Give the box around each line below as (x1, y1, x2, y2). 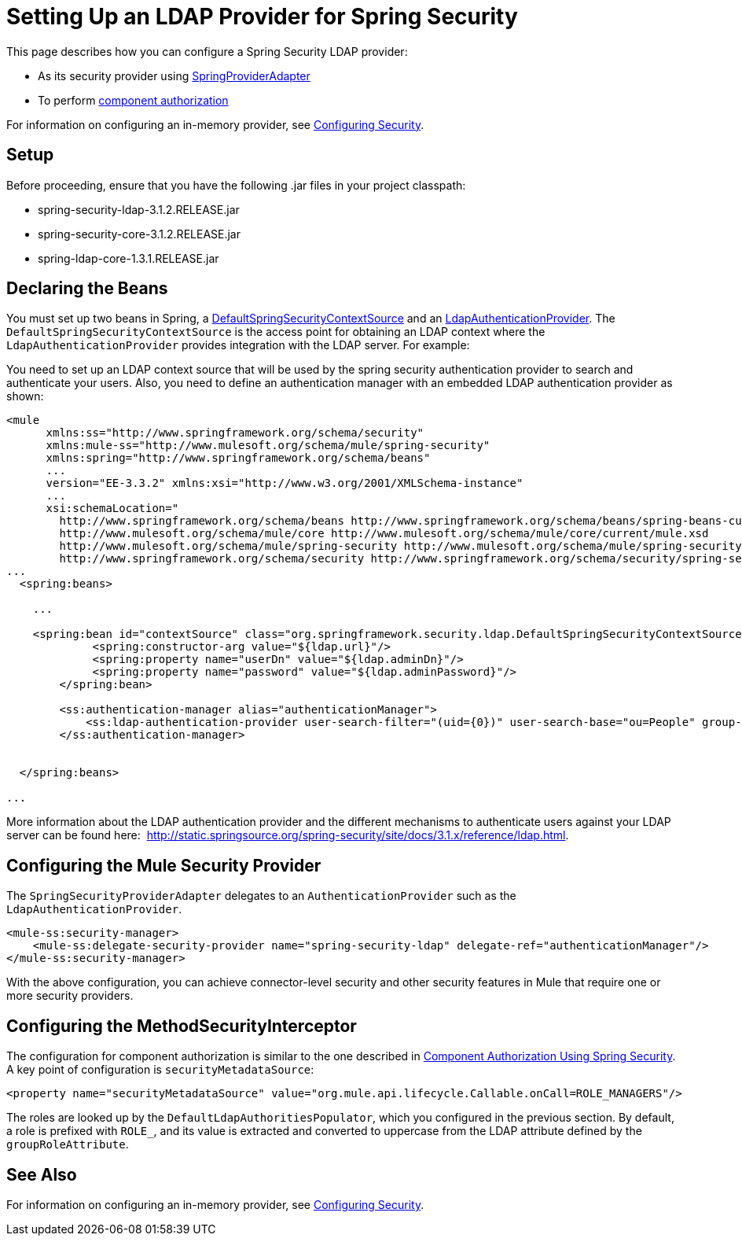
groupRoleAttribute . (6, 1137, 129, 1152)
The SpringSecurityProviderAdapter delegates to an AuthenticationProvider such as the (6, 889, 516, 903)
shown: (6, 389, 44, 404)
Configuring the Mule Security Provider (6, 855, 321, 875)
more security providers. (6, 989, 134, 1003)
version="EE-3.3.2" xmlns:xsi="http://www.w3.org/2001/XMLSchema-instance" (46, 477, 523, 490)
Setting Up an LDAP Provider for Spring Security (6, 3, 518, 30)
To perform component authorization (38, 93, 229, 107)
